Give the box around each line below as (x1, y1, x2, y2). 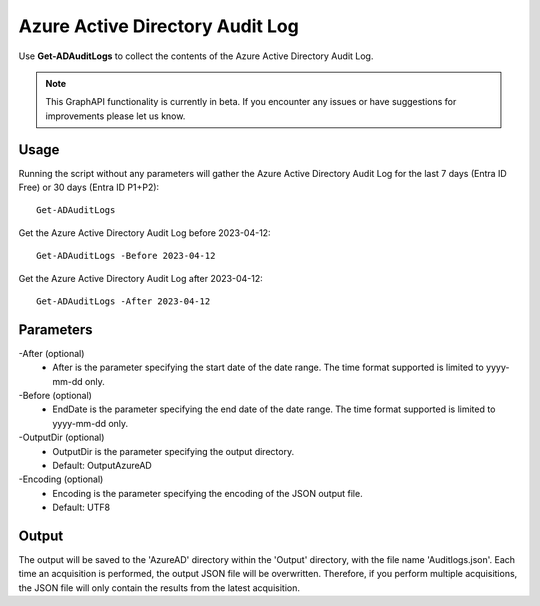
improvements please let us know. (45, 110, 186, 122)
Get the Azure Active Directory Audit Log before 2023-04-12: (18, 226, 271, 239)
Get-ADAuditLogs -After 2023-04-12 (36, 295, 211, 307)
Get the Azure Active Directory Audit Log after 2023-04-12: (18, 272, 264, 284)
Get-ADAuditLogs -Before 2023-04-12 (36, 250, 216, 262)
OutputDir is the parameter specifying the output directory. (52, 445, 295, 457)
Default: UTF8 (52, 501, 110, 514)
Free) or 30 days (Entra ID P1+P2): (18, 181, 160, 194)
